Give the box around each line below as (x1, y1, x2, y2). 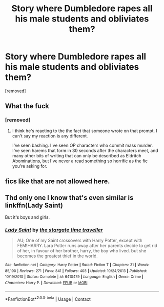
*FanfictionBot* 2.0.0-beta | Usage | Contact (5, 295, 91, 302)
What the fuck (5, 102, 49, 110)
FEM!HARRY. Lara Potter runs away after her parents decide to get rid (17, 243, 158, 249)
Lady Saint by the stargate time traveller (5, 226, 103, 233)
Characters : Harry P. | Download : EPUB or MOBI (5, 281, 88, 286)
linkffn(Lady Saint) (5, 201, 63, 210)
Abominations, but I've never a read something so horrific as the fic (12, 158, 148, 164)
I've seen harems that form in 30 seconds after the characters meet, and (12, 147, 159, 153)
